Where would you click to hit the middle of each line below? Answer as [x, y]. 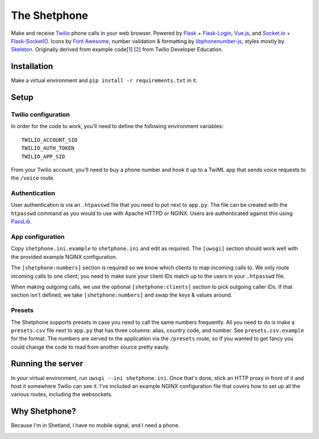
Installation [32, 66]
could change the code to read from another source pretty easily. [90, 347]
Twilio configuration [40, 115]
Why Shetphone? [43, 412]
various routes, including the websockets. [62, 394]
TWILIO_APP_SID [43, 156]
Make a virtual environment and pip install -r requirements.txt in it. [104, 80]
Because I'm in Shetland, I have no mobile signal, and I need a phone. [95, 425]
